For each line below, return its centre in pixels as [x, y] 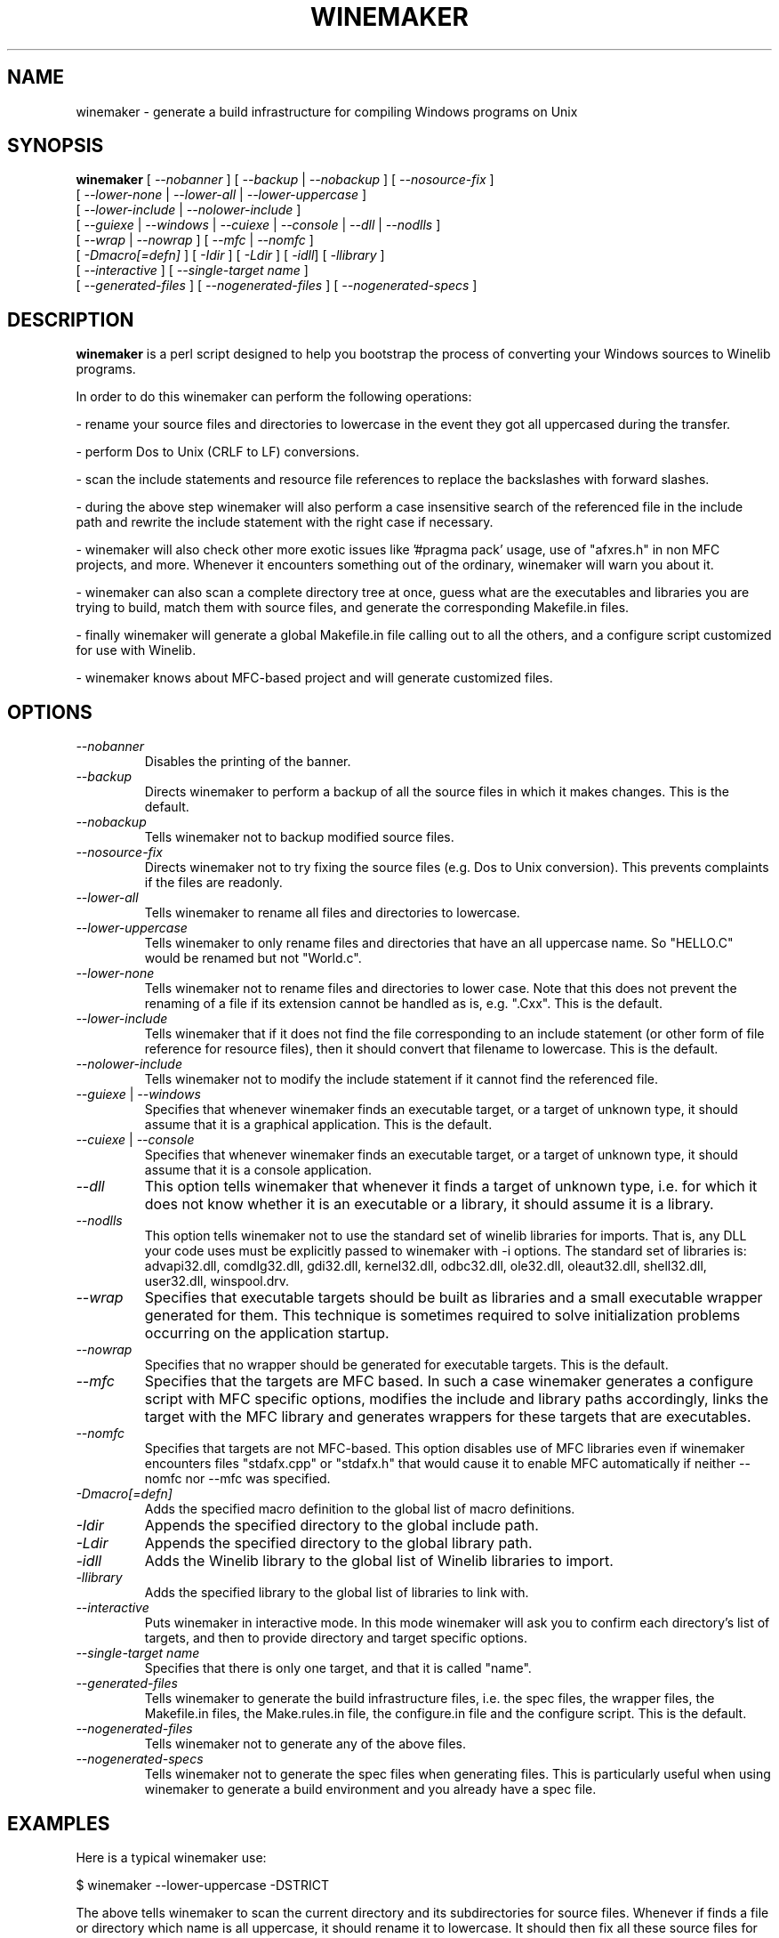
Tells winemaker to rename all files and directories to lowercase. [332, 913]
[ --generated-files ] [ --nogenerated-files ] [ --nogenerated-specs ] [277, 286]
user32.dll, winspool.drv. [217, 1281]
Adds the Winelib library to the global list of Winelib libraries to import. [379, 1561]
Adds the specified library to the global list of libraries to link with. [337, 1593]
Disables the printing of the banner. [248, 762]
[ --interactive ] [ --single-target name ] [192, 271]
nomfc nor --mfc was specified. [237, 1479]
